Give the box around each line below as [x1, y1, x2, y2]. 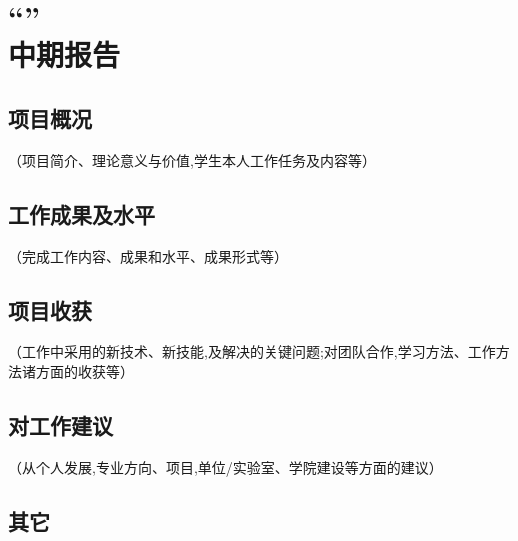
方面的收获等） [35, 360, 134, 381]
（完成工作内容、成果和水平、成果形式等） [8, 245, 288, 266]
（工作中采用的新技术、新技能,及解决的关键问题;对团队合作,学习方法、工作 [8, 341, 496, 362]
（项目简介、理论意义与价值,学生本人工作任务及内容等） [8, 149, 376, 170]
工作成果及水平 [8, 198, 155, 229]
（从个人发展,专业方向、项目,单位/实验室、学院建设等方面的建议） [8, 456, 443, 477]
